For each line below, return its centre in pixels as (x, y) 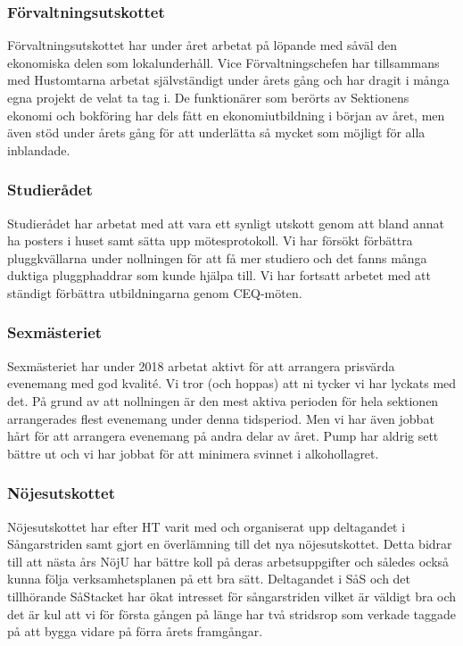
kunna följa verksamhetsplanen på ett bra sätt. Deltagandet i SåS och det (209, 579)
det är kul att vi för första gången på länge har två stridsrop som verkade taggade (232, 613)
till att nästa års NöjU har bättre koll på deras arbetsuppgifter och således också (228, 561)
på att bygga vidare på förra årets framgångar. (135, 631)
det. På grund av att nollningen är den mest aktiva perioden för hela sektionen (223, 400)
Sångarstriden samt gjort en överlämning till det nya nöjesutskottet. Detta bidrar (230, 544)
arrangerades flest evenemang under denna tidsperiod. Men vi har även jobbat (221, 418)
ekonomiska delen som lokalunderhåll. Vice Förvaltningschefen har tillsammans (223, 62)
